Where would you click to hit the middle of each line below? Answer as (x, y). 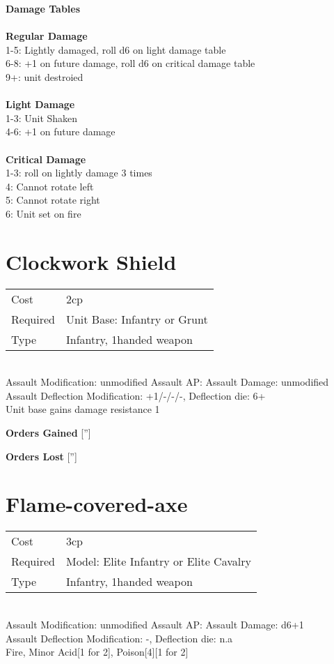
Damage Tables (43, 8)
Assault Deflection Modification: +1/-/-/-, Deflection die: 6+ (136, 395)
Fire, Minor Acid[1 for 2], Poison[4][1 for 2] (97, 652)
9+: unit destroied (45, 76)
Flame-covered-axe (97, 504)
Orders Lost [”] (41, 456)
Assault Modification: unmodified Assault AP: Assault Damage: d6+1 (155, 624)
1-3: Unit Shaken (42, 118)
